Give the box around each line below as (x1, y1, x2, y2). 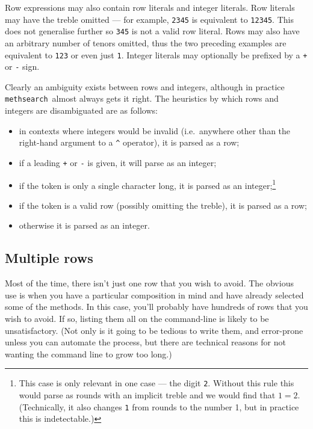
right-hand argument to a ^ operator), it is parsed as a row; (19, 136, 240, 149)
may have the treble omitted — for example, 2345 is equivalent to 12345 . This (5, 13, 294, 25)
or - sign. (5, 60, 40, 73)
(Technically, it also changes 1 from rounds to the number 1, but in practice (19, 400, 299, 413)
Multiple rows (5, 248, 93, 267)
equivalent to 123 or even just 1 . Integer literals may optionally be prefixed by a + (5, 48, 308, 61)
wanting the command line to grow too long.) (5, 347, 172, 360)
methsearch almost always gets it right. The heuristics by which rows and (5, 92, 279, 105)
